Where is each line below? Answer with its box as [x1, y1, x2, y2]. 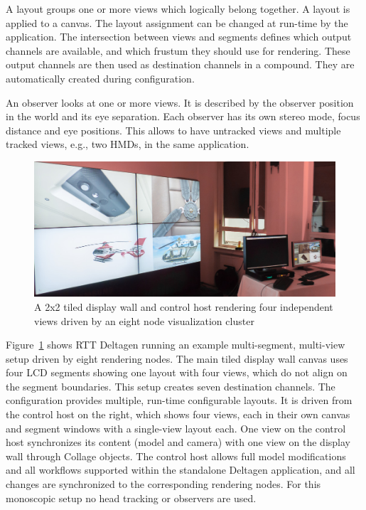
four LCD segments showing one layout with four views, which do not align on [6, 365, 348, 380]
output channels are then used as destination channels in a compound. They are [6, 57, 355, 72]
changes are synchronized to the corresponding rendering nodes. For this [6, 477, 321, 492]
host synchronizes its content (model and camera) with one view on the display [6, 435, 350, 450]
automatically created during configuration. [6, 70, 195, 85]
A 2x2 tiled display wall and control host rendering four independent [34, 299, 333, 314]
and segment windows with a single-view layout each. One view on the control [6, 420, 346, 435]
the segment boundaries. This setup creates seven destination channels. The [6, 378, 335, 393]
